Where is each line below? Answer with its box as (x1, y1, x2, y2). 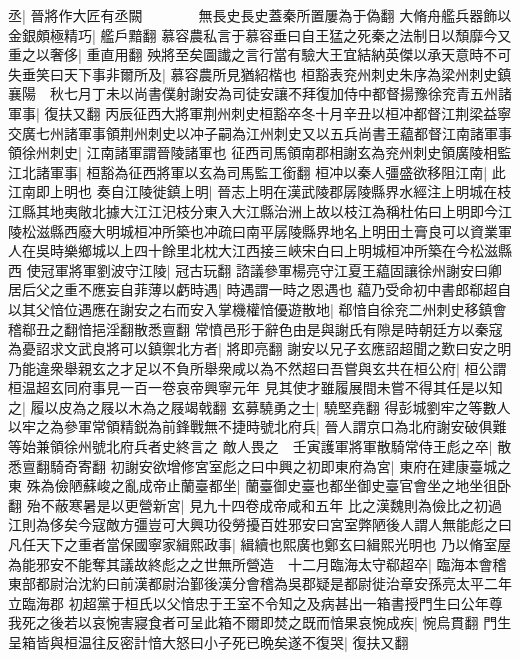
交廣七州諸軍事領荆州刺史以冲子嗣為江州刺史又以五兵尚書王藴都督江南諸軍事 (8, 122, 512, 143)
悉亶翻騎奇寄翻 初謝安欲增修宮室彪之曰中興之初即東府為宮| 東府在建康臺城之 (8, 455, 512, 476)
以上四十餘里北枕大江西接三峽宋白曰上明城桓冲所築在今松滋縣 (105, 240, 512, 261)
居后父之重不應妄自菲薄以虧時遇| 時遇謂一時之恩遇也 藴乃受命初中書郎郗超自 (8, 279, 512, 300)
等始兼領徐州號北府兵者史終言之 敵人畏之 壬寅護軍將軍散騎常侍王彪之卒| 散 (8, 436, 512, 457)
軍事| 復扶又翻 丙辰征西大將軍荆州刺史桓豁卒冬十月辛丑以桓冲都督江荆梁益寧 (8, 102, 512, 123)
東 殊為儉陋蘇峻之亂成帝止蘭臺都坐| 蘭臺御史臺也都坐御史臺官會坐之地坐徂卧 (8, 475, 512, 496)
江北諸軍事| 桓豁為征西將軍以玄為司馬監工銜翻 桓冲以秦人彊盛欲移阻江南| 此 (8, 161, 506, 182)
